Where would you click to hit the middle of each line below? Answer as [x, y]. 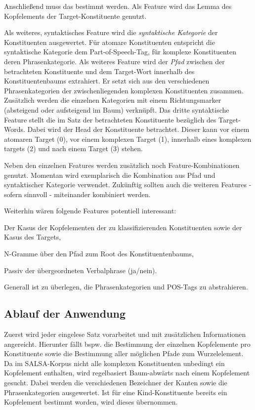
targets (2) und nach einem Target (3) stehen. [73, 148]
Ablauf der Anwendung [65, 313]
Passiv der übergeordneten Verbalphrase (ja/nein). [81, 270]
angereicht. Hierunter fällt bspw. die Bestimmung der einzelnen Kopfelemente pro [127, 344]
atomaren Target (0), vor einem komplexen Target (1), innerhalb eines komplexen [128, 139]
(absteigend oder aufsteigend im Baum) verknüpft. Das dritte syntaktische [117, 109]
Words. [15, 129]
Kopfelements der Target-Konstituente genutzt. [75, 16]
